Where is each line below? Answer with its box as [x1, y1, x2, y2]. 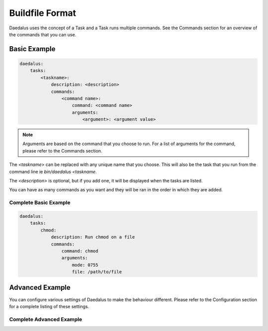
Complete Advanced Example [9, 316, 82, 323]
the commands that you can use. [9, 31, 76, 37]
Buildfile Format [9, 7, 76, 18]
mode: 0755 [72, 262, 99, 268]
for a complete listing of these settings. [9, 303, 89, 309]
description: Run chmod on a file [51, 234, 135, 240]
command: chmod [61, 248, 99, 253]
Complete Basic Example [9, 199, 70, 206]
